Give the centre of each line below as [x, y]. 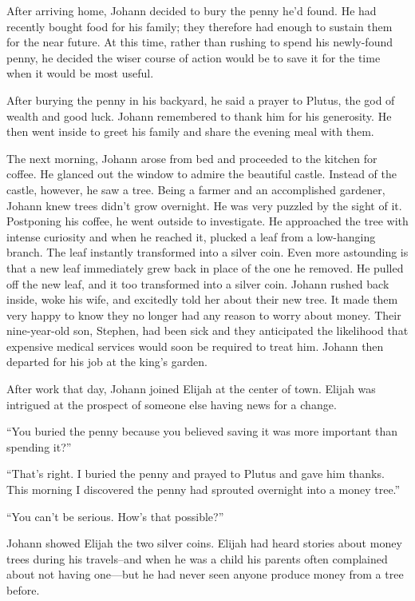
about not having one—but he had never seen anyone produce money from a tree [205, 574]
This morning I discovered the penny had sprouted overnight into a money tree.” [204, 490]
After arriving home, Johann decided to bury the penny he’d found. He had [192, 10]
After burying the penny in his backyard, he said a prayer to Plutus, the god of [201, 100]
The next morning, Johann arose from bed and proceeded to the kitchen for [192, 158]
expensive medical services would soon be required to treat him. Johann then [195, 346]
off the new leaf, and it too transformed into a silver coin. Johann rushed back [198, 283]
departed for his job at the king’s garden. [107, 362]
